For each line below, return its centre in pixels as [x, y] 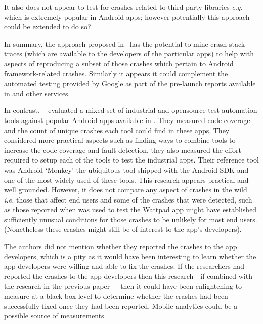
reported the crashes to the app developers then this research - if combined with [128, 276]
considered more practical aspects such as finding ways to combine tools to [120, 140]
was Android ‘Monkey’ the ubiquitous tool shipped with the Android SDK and [126, 169]
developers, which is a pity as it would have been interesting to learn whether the [130, 256]
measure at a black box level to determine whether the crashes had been [116, 296]
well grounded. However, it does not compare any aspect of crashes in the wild [126, 190]
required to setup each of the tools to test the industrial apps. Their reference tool [131, 160]
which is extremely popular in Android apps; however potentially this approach [127, 16]
